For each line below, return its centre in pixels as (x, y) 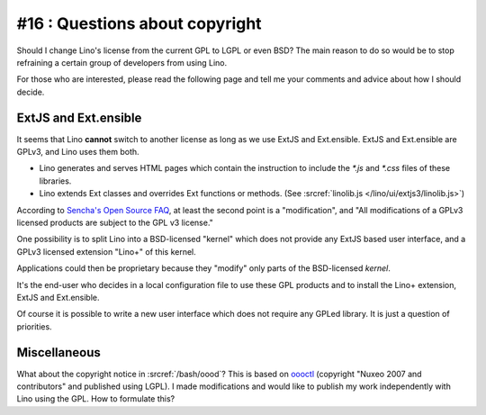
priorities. (35, 326)
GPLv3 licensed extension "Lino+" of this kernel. (107, 251)
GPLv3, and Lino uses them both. (78, 152)
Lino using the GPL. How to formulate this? (96, 399)
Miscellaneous (58, 352)
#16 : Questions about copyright (139, 23)
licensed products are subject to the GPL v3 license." (115, 222)
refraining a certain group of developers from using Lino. (122, 62)
